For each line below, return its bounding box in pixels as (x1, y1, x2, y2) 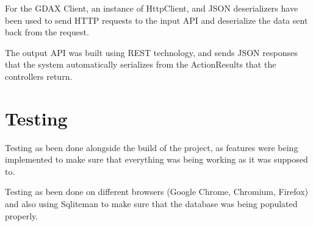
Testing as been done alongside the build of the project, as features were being (5, 141, 298, 154)
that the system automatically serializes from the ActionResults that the (5, 58, 276, 71)
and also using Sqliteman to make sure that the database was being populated (5, 197, 298, 210)
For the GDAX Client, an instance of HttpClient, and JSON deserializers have (5, 2, 298, 14)
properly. (5, 209, 38, 222)
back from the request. (5, 26, 89, 38)
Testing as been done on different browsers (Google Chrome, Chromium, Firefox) (5, 185, 309, 198)
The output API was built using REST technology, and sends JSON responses (5, 46, 298, 58)
